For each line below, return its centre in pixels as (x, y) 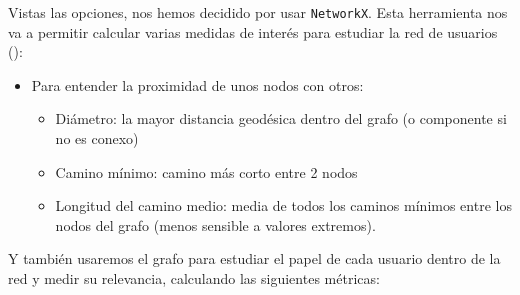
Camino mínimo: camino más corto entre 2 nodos (206, 171)
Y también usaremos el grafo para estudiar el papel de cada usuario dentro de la (254, 258)
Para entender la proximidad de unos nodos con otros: (197, 84)
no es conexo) (97, 138)
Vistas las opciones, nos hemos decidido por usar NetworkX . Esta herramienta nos (258, 12)
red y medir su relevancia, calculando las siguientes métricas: (194, 278)
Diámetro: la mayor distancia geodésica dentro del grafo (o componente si (281, 118)
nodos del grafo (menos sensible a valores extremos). (215, 224)
